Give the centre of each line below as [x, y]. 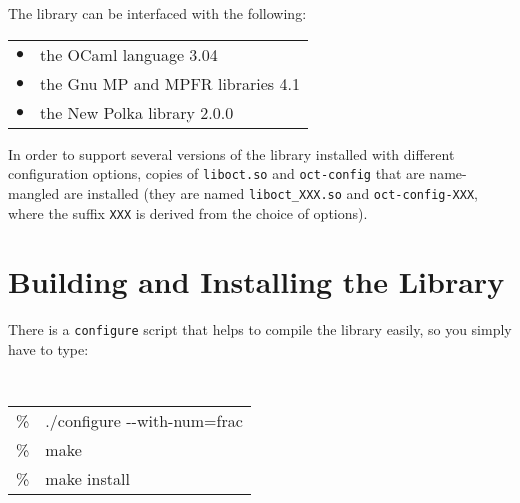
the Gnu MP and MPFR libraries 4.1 [170, 83]
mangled [34, 192]
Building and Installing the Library [256, 281]
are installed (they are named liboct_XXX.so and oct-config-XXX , [270, 192]
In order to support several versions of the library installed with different [231, 153]
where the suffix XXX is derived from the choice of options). [188, 212]
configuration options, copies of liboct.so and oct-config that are [216, 173]
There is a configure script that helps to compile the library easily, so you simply [260, 329]
